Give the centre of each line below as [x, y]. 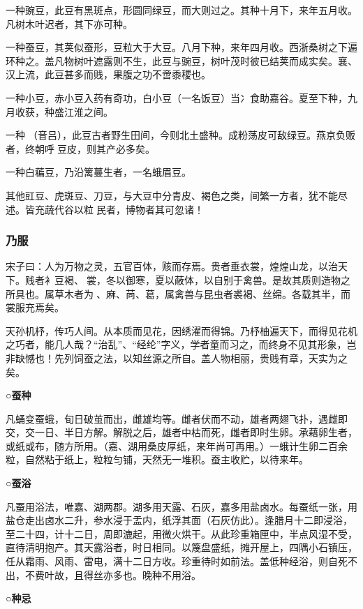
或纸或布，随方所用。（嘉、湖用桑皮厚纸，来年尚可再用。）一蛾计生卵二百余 [177, 445]
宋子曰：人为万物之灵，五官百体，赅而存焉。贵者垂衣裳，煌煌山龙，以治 [172, 266]
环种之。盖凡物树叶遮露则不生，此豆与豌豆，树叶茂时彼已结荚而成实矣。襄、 [181, 60]
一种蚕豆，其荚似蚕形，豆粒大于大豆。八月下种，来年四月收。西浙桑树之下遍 [181, 47]
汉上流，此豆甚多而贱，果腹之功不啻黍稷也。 [108, 74]
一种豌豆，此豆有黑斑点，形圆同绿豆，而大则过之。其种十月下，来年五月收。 [181, 10]
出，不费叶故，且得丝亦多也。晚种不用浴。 [103, 574]
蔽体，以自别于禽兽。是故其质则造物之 [262, 279]
